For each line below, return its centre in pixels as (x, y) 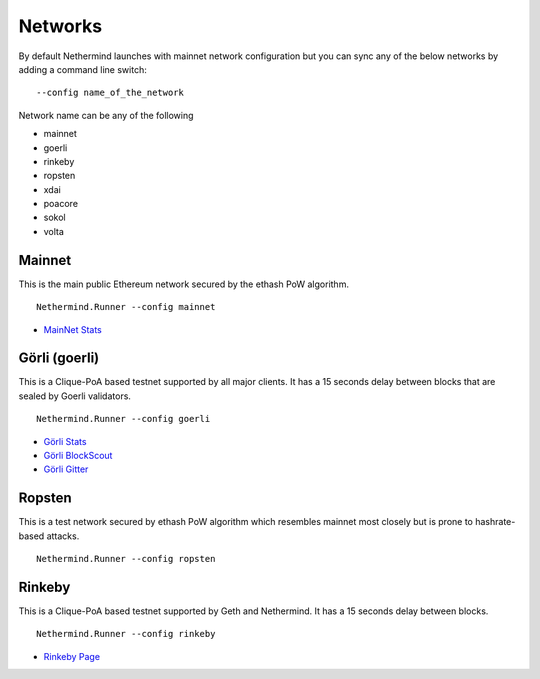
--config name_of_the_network (110, 93)
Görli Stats (65, 441)
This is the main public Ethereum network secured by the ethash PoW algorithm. (184, 284)
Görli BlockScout (78, 455)
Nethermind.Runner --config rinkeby (126, 634)
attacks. (63, 536)
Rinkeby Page (71, 656)
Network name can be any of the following (106, 115)
